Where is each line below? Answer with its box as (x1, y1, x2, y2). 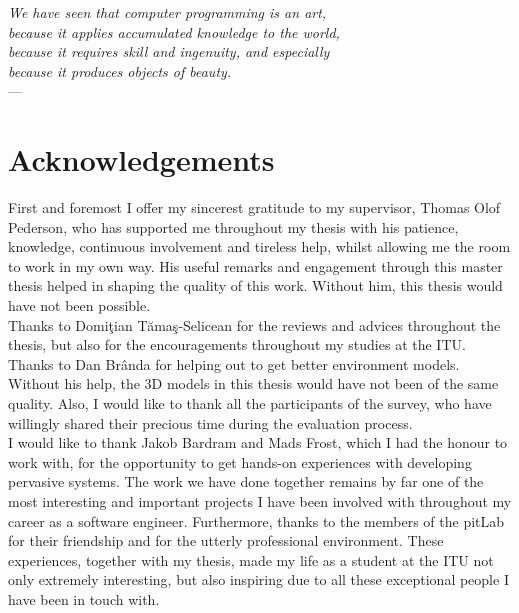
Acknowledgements (8, 139, 275, 180)
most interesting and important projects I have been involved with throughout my (8, 491, 512, 511)
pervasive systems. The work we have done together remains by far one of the (8, 471, 484, 492)
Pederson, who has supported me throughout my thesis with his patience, (8, 216, 459, 237)
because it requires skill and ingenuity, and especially (8, 41, 330, 62)
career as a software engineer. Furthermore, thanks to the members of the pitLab (8, 510, 505, 531)
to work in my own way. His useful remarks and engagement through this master (8, 255, 503, 276)
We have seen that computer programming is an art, (8, 2, 327, 22)
